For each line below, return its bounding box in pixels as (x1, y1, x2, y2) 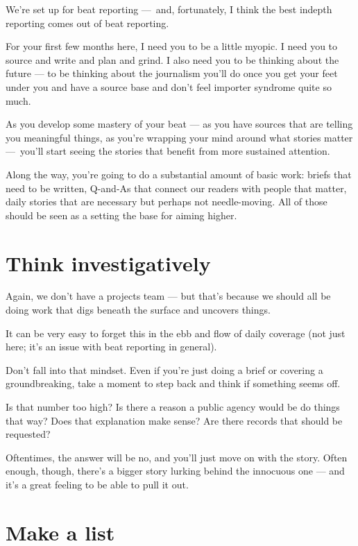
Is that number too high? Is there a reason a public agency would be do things (6, 400, 340, 413)
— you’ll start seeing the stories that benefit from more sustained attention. (6, 144, 330, 158)
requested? (6, 427, 51, 441)
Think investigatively (6, 248, 211, 277)
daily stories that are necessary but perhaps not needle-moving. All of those (6, 194, 327, 209)
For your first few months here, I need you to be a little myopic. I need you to (6, 39, 338, 53)
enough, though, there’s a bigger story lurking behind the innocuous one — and (6, 463, 345, 478)
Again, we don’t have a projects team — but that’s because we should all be (6, 289, 331, 303)
